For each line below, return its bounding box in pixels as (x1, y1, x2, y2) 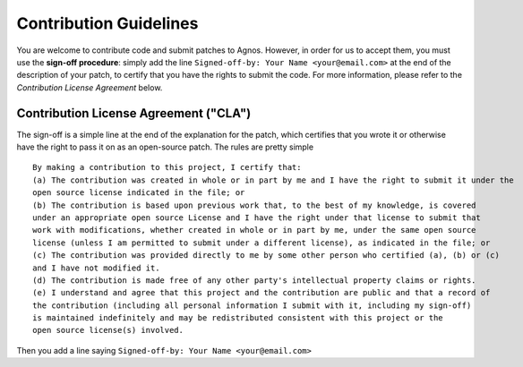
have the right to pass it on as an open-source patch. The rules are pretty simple (16, 141, 313, 152)
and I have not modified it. (32, 262, 160, 273)
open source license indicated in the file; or (32, 188, 245, 198)
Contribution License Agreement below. (16, 81, 163, 93)
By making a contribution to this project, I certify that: (32, 162, 302, 173)
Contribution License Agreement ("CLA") (16, 106, 252, 121)
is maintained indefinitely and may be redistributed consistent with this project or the (32, 313, 443, 323)
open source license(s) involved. (32, 325, 184, 336)
